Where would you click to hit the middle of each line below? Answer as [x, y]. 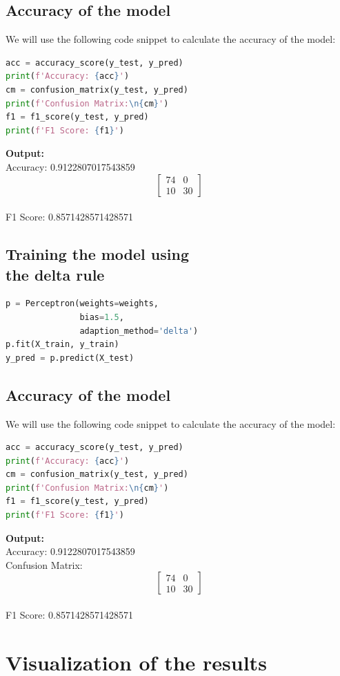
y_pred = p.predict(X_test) [70, 358]
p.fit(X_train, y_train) [62, 345]
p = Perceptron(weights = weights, [82, 304]
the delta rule [55, 274]
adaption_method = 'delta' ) [139, 331]
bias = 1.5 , [102, 317]
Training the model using [97, 254]
